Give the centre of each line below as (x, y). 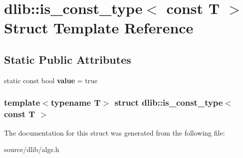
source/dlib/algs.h (32, 149)
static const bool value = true (51, 80)
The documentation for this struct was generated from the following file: (115, 132)
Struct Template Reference (99, 28)
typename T (76, 102)
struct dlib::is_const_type (169, 102)
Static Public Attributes (68, 59)
